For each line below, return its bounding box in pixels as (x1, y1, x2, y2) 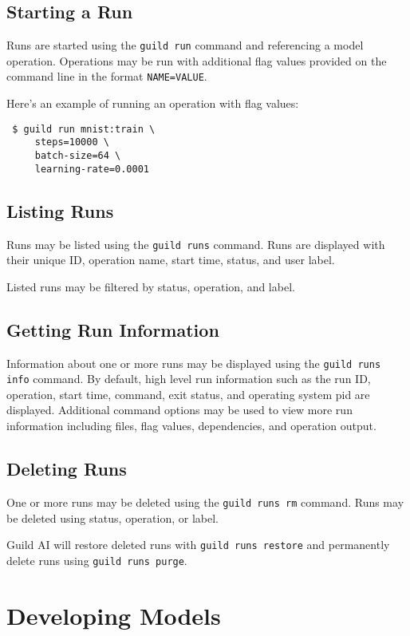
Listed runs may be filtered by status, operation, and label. (6, 278, 295, 294)
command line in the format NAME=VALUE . (6, 68, 207, 85)
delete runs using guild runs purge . (6, 551, 187, 568)
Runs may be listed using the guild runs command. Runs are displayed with (6, 235, 385, 252)
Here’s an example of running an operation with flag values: (6, 95, 299, 112)
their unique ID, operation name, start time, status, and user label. (6, 251, 335, 268)
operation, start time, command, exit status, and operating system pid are (6, 385, 370, 402)
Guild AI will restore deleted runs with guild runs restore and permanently (6, 536, 390, 553)
